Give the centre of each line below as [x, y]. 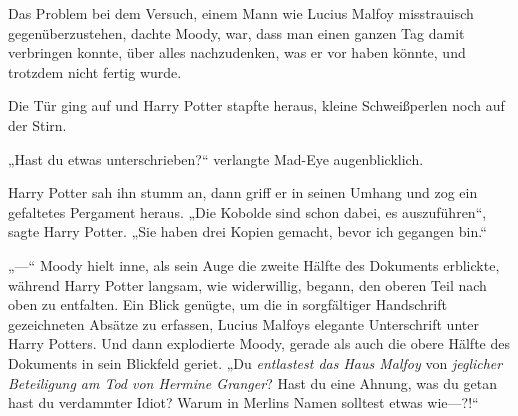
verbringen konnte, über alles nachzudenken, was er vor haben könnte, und [237, 52]
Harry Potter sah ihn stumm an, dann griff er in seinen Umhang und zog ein [243, 192]
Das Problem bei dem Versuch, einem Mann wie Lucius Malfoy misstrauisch [241, 13]
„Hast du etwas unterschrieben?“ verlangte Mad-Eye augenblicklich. [216, 158]
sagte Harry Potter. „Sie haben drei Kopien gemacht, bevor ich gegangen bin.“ [247, 231]
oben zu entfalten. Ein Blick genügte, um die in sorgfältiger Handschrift [227, 304]
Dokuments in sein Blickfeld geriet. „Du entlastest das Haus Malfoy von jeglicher [255, 362]
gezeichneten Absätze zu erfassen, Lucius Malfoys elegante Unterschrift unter [243, 323]
